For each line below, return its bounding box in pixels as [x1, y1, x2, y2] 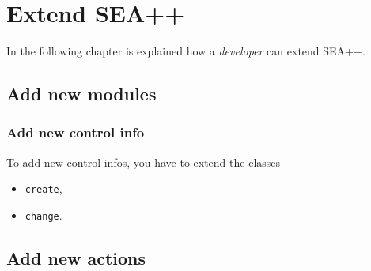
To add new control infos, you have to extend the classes [6, 153, 281, 170]
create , [25, 180, 62, 197]
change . [25, 206, 62, 223]
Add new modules [6, 81, 157, 106]
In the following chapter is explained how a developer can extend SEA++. [6, 43, 365, 59]
